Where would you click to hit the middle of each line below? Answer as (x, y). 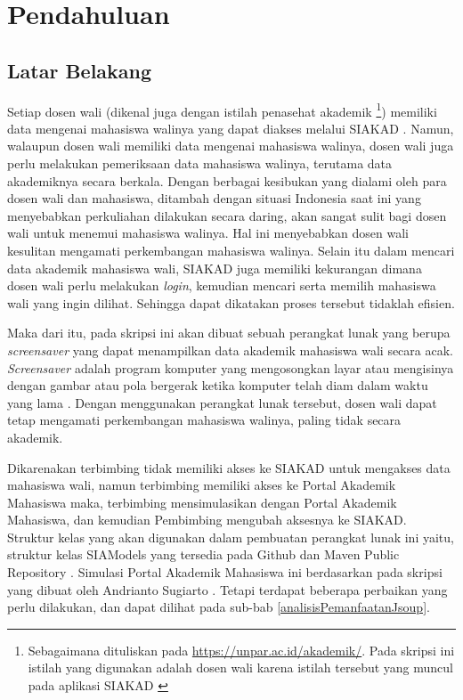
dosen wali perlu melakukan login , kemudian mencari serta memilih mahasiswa (222, 285)
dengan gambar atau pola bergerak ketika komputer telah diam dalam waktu (218, 385)
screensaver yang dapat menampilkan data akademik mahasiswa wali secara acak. (230, 350)
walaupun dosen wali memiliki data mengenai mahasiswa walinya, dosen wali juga (231, 146)
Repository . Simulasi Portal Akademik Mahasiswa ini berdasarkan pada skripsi (225, 572)
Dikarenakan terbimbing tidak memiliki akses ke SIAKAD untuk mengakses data (229, 467)
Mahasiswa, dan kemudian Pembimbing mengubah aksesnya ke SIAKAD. (207, 520)
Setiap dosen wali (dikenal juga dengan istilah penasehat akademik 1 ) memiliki (222, 110)
